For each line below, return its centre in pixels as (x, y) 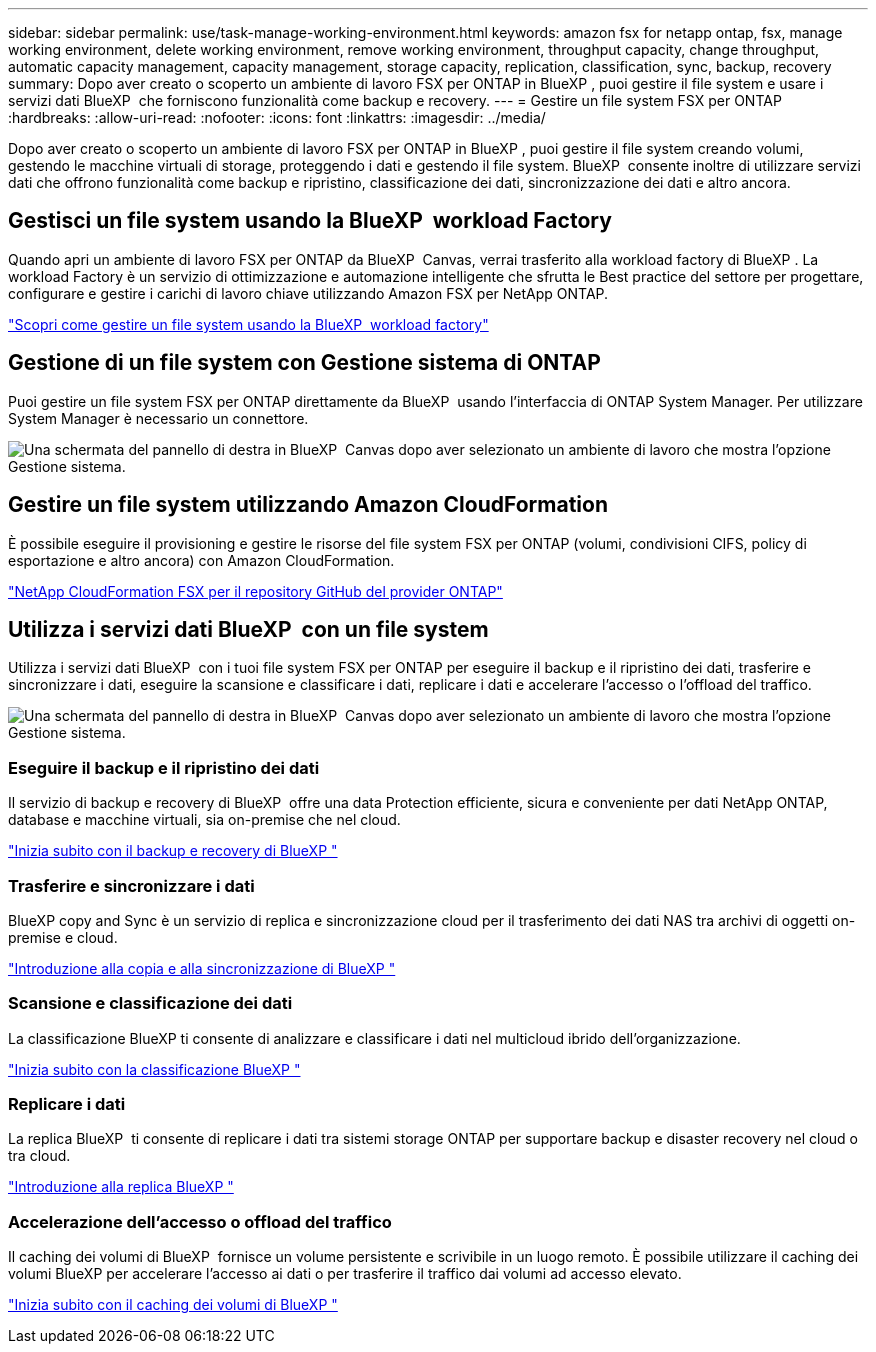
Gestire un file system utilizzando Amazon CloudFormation (308, 505)
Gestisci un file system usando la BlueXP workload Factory (310, 221)
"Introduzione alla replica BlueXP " (121, 1187)
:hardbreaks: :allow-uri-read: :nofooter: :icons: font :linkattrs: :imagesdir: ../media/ (277, 117)
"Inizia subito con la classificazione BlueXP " (154, 1069)
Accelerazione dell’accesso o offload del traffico (200, 1221)
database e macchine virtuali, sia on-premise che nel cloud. (204, 820)
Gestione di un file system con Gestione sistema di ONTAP (304, 363)
